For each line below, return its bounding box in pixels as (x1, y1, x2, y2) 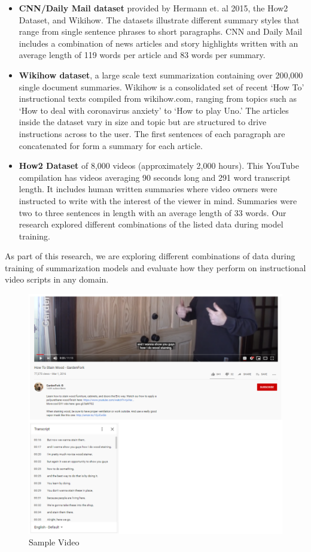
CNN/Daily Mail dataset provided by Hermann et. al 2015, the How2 (19, 2, 288, 14)
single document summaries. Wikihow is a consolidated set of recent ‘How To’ (19, 80, 304, 93)
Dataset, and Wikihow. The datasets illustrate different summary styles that (19, 13, 300, 26)
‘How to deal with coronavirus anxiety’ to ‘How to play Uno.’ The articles (19, 104, 289, 116)
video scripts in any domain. (5, 273, 109, 286)
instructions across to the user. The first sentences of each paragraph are (19, 127, 285, 139)
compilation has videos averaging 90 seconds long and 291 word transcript (19, 171, 291, 183)
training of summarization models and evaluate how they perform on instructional (5, 261, 306, 274)
